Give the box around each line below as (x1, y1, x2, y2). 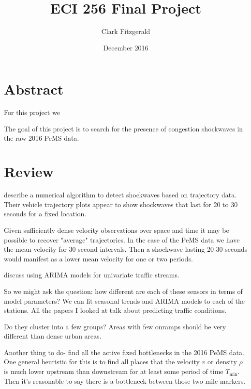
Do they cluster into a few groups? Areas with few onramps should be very (4, 321, 226, 331)
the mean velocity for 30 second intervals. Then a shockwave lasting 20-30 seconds (4, 244, 248, 254)
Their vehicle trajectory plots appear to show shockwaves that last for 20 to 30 (4, 199, 238, 209)
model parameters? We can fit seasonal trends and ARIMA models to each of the (4, 295, 245, 306)
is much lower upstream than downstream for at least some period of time (4, 366, 223, 376)
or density (207, 357, 237, 367)
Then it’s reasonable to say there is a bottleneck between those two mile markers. (4, 375, 246, 386)
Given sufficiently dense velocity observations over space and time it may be (4, 225, 229, 235)
